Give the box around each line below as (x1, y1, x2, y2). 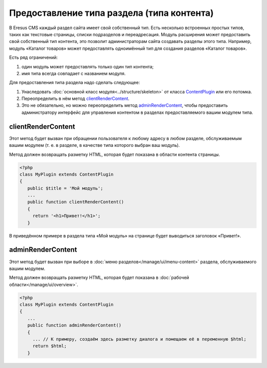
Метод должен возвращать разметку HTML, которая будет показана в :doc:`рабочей (9, 275, 189, 280)
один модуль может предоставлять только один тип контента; (21, 63, 154, 69)
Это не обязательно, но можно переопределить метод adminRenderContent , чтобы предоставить (21, 102, 228, 108)
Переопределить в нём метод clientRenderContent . (21, 95, 130, 101)
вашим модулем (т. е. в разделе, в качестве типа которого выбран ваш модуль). (9, 142, 180, 148)
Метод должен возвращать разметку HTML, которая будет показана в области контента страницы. (9, 151, 220, 157)
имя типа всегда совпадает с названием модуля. (21, 70, 126, 76)
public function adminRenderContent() (27, 322, 122, 328)
